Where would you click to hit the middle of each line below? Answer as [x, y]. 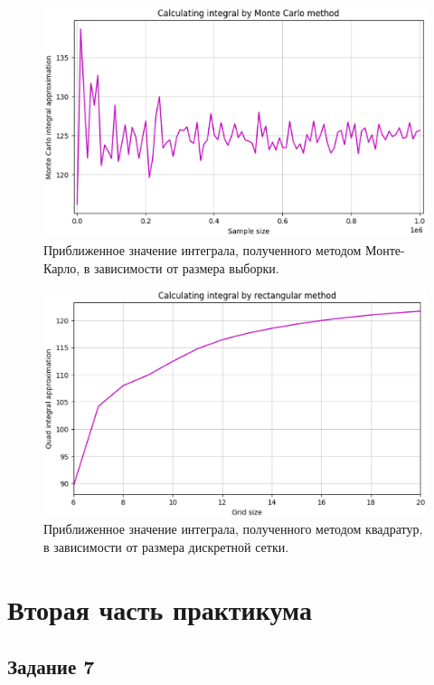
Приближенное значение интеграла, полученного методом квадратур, [233, 529]
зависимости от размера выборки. [186, 267]
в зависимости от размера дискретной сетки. [166, 546]
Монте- [385, 250]
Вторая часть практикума [160, 609]
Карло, [62, 267]
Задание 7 [51, 666]
